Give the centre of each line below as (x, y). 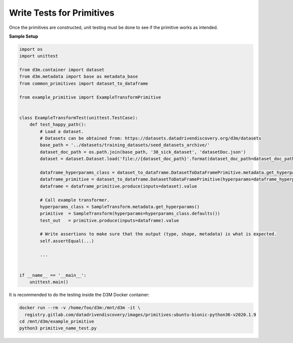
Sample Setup (24, 36)
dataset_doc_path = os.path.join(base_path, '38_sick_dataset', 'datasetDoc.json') (143, 152)
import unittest (39, 56)
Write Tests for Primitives (62, 13)
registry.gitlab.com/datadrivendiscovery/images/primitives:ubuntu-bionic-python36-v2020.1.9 (140, 315)
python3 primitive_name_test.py (58, 328)
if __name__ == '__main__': (53, 275)
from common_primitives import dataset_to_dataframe (84, 83)
